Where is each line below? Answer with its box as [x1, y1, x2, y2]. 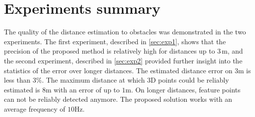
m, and [222, 46, 243, 56]
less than [4, 75, 30, 85]
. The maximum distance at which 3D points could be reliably [42, 75, 229, 85]
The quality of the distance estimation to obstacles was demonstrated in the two [4, 27, 246, 37]
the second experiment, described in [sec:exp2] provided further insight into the [4, 55, 243, 65]
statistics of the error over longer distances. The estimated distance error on [4, 65, 233, 75]
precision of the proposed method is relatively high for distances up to [4, 46, 215, 56]
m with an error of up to [45, 84, 120, 94]
